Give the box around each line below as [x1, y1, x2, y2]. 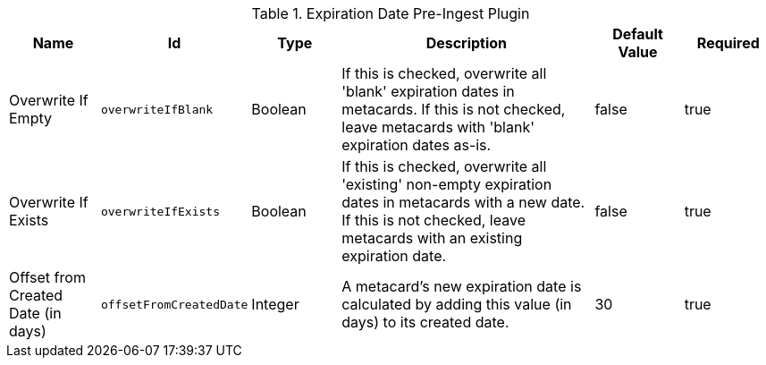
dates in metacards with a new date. [341, 193, 585, 211]
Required [696, 34, 760, 52]
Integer [251, 295, 299, 313]
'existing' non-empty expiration [341, 175, 552, 193]
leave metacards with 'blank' [341, 118, 535, 136]
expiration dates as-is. [341, 136, 492, 154]
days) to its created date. [341, 313, 509, 331]
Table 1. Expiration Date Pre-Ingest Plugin [251, 4, 530, 22]
